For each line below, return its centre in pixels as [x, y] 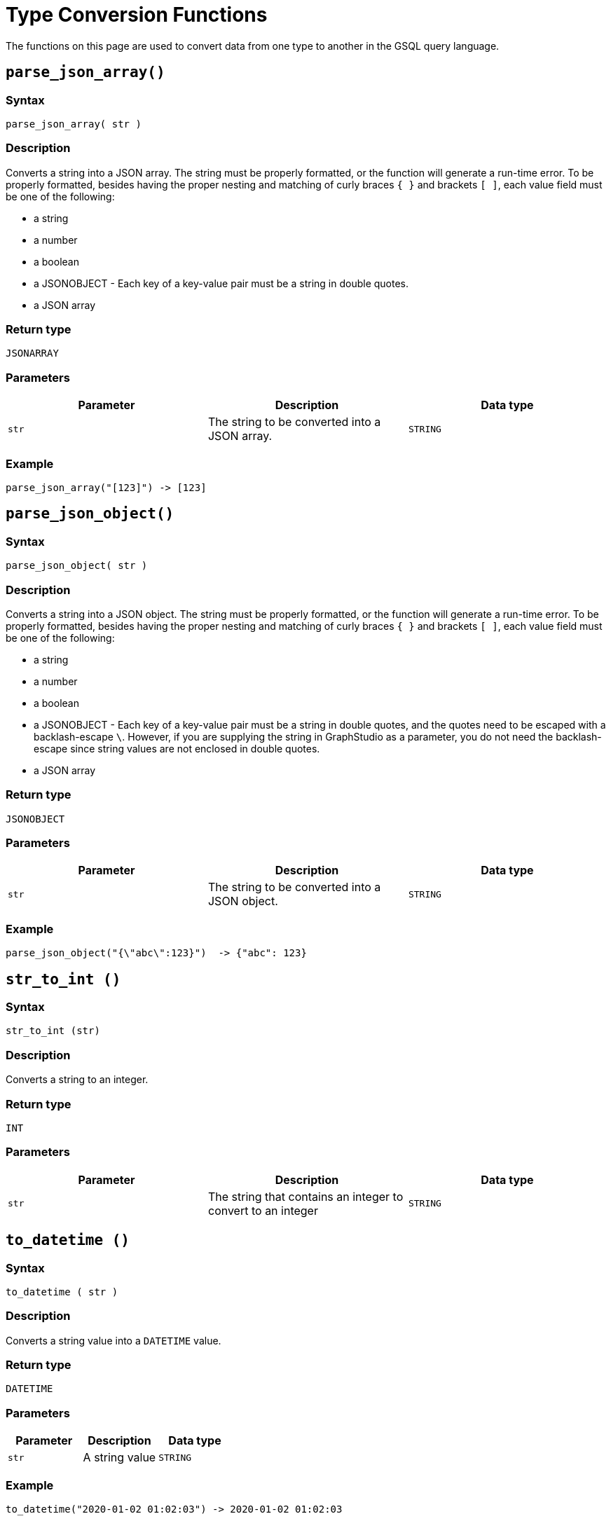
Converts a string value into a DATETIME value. [114, 1340]
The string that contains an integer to [305, 1196]
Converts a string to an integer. [77, 1080]
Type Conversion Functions [137, 15]
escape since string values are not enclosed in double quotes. [177, 748]
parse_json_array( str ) [74, 124]
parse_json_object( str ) [77, 566]
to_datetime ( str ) [62, 1292]
